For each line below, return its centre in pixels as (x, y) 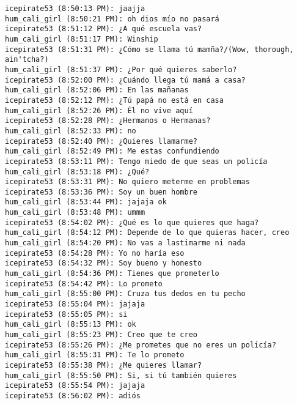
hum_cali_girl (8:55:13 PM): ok (71, 325)
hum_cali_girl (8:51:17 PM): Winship (82, 39)
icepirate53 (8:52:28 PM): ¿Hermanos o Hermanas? (108, 121)
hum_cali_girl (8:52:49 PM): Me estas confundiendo (112, 151)
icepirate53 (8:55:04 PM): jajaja (75, 304)
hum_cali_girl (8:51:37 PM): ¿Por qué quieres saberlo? (121, 69)
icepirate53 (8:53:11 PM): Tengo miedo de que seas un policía (136, 161)
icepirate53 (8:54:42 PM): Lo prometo (84, 284)
